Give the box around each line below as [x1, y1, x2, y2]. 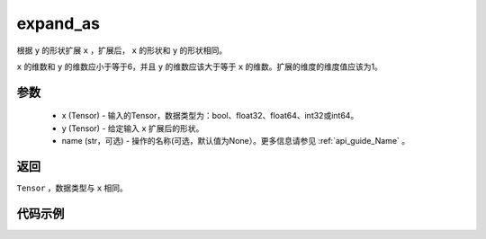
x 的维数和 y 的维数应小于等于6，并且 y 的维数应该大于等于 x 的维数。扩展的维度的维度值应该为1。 [16, 61, 382, 72]
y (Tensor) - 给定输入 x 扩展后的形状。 [61, 122, 204, 134]
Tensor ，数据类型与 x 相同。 [16, 182, 128, 193]
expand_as [16, 13, 101, 33]
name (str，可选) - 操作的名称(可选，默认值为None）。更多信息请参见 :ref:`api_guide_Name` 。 [61, 136, 409, 146]
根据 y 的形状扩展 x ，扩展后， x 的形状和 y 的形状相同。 [16, 45, 228, 56]
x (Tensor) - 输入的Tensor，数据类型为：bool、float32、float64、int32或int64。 [61, 111, 359, 121]
